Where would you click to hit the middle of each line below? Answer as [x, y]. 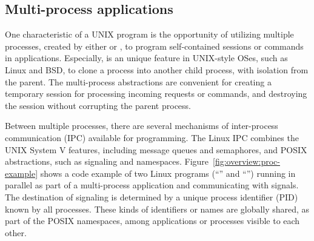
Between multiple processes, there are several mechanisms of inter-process [142, 126]
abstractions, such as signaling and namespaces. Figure [107, 161]
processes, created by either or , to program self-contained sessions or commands [154, 46]
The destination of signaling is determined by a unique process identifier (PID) [152, 196]
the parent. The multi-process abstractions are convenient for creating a [138, 81]
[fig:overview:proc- [246, 161]
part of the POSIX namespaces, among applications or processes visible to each [152, 221]
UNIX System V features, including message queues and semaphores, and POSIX [156, 149]
